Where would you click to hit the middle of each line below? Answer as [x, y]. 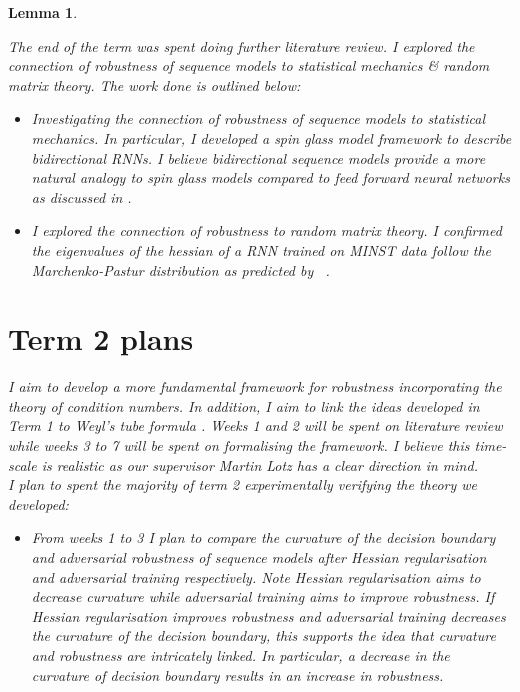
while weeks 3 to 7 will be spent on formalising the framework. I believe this [239, 445]
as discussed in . [81, 196]
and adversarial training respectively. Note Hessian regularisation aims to [256, 576]
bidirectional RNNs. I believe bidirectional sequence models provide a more [258, 157]
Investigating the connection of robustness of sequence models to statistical [258, 118]
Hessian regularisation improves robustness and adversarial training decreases [268, 615]
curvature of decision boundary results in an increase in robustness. [237, 674]
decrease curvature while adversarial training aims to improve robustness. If [263, 596]
